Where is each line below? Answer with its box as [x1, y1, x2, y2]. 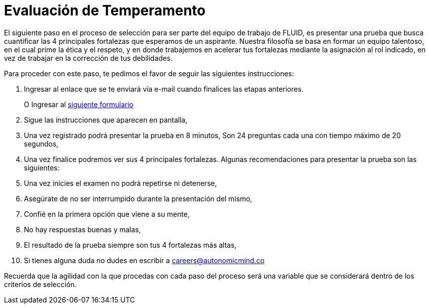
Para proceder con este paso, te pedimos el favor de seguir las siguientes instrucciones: [4, 69, 294, 78]
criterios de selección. [4, 280, 77, 289]
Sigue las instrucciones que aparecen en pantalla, [24, 115, 187, 124]
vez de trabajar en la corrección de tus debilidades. [4, 53, 173, 62]
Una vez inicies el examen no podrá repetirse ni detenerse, [24, 178, 217, 187]
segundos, [24, 139, 59, 148]
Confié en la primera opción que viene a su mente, [24, 209, 190, 218]
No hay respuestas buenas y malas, [24, 225, 141, 234]
